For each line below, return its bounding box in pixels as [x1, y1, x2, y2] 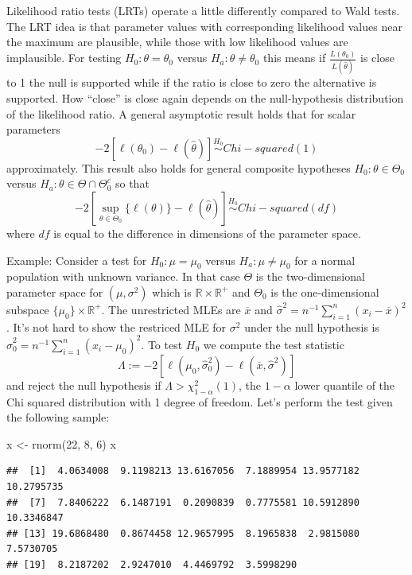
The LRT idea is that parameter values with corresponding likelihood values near [6, 17, 402, 34]
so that [115, 175, 150, 192]
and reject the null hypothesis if [6, 376, 161, 393]
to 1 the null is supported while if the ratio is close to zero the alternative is [6, 74, 377, 91]
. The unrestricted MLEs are [101, 301, 241, 317]
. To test [141, 336, 183, 352]
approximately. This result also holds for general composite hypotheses [6, 159, 351, 176]
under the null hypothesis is [244, 318, 379, 335]
